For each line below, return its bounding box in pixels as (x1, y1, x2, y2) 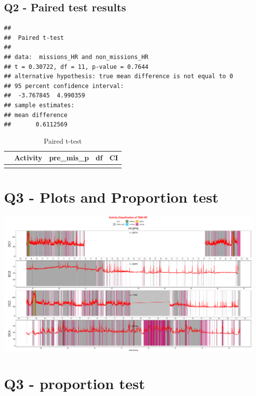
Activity (14, 152, 42, 163)
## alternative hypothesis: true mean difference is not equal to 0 (4, 73, 233, 80)
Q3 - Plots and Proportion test (4, 186, 219, 207)
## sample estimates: (4, 101, 75, 109)
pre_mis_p (49, 152, 89, 163)
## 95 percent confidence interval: (4, 82, 124, 90)
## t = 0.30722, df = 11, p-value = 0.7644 (4, 63, 149, 70)
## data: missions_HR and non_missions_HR (4, 53, 149, 61)
